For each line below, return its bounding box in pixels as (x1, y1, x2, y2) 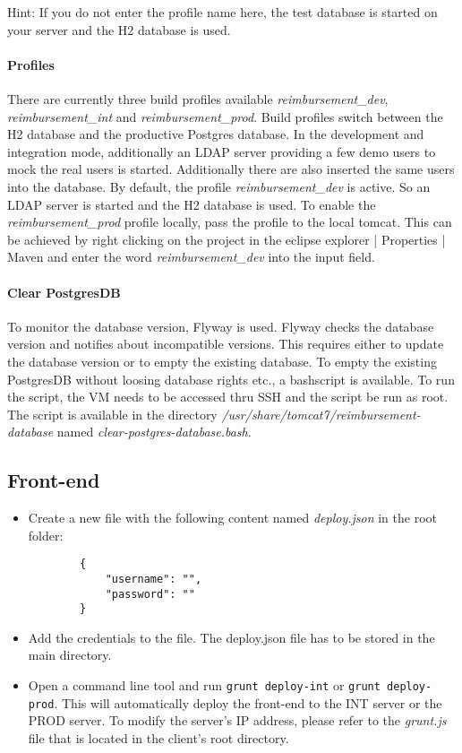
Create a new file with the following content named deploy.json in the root (28, 508, 437, 527)
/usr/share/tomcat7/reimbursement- (221, 404, 421, 423)
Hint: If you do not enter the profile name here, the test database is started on (7, 3, 438, 21)
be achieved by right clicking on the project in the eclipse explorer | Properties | (7, 229, 446, 248)
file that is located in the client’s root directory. (28, 728, 289, 747)
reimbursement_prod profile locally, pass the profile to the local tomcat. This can (7, 212, 452, 231)
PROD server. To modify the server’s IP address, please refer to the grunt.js (28, 711, 447, 730)
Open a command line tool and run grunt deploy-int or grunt (28, 676, 381, 695)
